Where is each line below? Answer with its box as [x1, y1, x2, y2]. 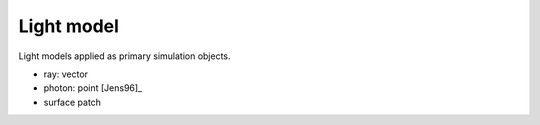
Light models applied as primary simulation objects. [18, 50, 231, 62]
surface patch [43, 96, 102, 108]
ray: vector [43, 68, 89, 80]
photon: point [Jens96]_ [43, 82, 143, 94]
